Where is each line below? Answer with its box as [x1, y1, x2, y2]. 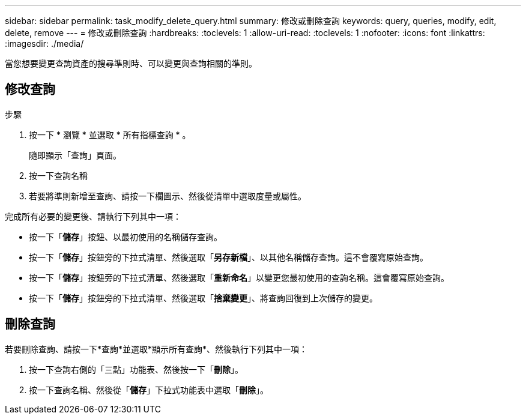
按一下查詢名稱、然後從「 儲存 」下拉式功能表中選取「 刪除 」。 [29, 384, 268, 395]
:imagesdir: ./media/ [5, 38, 84, 49]
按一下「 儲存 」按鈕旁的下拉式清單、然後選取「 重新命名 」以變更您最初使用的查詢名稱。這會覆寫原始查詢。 [29, 272, 449, 283]
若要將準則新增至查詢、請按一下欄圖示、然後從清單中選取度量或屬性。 [29, 190, 306, 201]
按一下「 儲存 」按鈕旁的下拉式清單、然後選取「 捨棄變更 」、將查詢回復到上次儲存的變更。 [29, 292, 378, 303]
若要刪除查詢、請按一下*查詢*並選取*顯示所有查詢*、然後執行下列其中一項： [5, 343, 308, 354]
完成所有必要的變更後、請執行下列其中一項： [5, 211, 181, 222]
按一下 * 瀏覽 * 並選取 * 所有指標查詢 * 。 [29, 129, 191, 140]
